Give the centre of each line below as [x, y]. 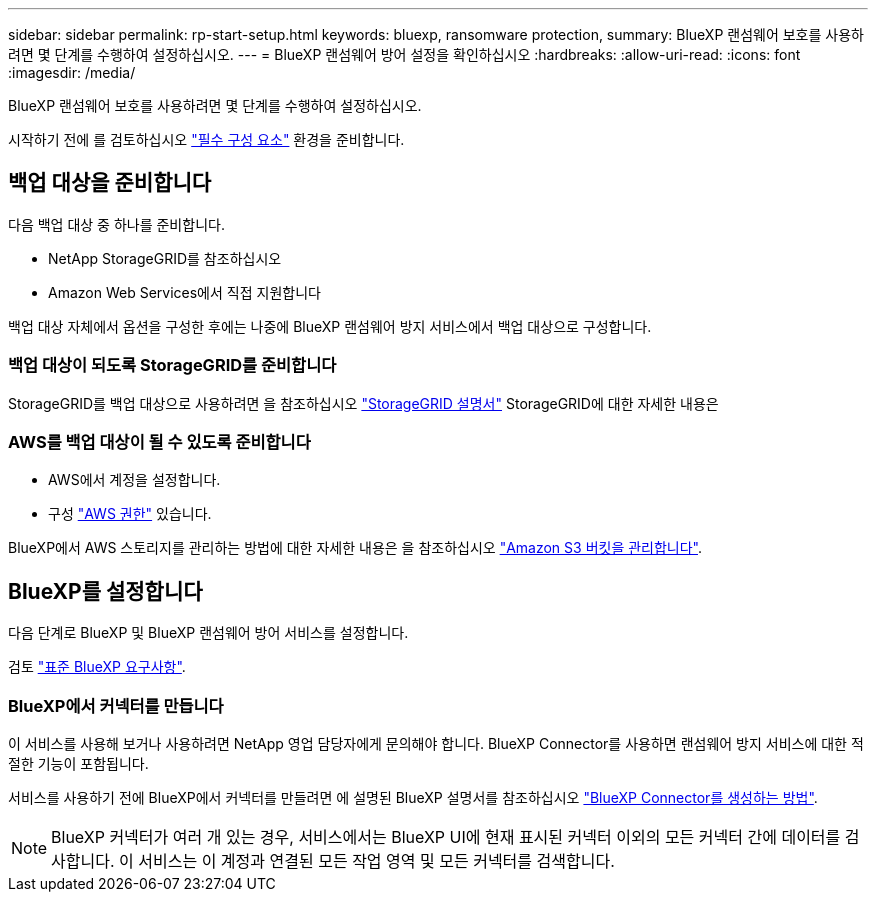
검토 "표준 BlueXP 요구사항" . [97, 667]
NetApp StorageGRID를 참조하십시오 [165, 258]
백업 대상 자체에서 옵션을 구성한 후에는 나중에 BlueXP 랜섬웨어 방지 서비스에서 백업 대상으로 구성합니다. [330, 326]
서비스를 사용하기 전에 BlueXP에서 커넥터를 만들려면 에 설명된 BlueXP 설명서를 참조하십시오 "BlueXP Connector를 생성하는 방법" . [413, 797]
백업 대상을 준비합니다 [110, 183]
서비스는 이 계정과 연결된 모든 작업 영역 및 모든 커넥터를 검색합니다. [376, 860]
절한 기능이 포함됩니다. [78, 763]
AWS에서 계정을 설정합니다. [134, 480]
